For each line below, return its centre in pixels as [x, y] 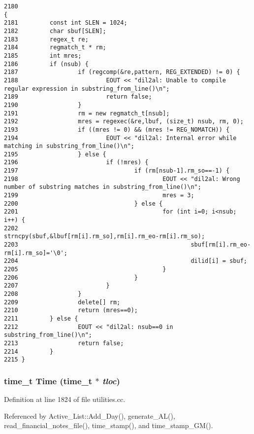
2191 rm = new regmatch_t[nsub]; [87, 113]
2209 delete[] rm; [62, 302]
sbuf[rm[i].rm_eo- [221, 245]
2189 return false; [78, 97]
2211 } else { [41, 318]
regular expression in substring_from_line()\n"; [87, 89]
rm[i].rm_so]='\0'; [36, 253]
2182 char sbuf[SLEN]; [55, 31]
